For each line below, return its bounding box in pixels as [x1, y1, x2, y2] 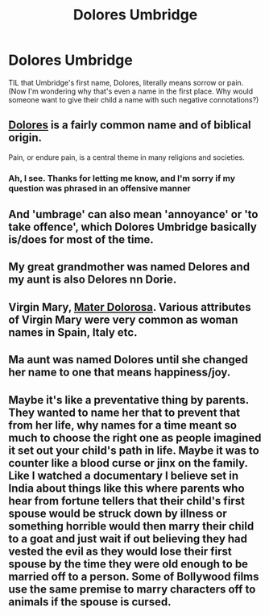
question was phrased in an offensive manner [8, 182, 191, 194]
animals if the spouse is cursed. [8, 595, 172, 609]
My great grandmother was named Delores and [8, 260, 250, 274]
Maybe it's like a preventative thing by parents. [8, 393, 250, 407]
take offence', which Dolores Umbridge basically [8, 220, 258, 234]
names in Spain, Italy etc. [8, 325, 138, 339]
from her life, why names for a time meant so [8, 418, 238, 432]
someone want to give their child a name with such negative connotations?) [8, 94, 259, 104]
